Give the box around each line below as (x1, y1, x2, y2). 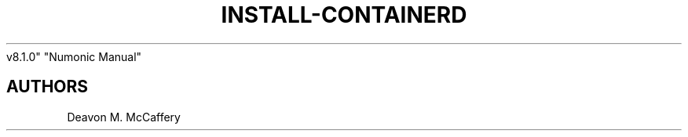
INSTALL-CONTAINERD (221, 2, 467, 28)
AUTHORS (6, 77, 89, 97)
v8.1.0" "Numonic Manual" (6, 49, 142, 63)
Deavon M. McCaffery (67, 110, 181, 124)
